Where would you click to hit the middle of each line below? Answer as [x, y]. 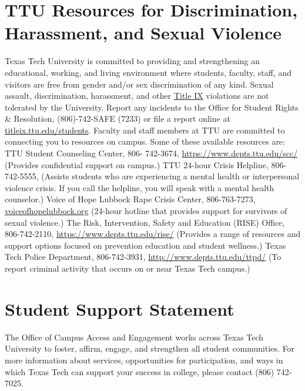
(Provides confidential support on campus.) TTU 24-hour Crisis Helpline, [137, 164]
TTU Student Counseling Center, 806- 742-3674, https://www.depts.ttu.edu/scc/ [151, 153]
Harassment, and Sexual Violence [143, 33]
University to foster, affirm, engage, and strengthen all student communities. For [150, 348]
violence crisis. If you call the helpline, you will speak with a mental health [140, 187]
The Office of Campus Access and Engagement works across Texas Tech [134, 337]
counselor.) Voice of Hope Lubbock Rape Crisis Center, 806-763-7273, [130, 199]
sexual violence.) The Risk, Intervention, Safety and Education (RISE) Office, [145, 222]
